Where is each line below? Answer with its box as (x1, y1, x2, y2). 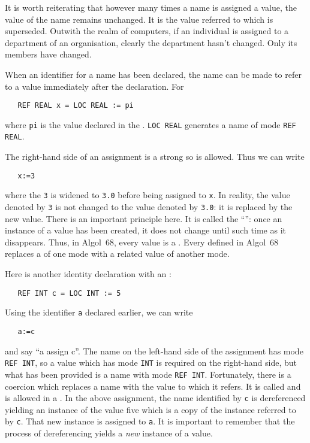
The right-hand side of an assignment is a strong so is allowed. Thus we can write (5, 150, 305, 163)
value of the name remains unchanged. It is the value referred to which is (5, 13, 273, 25)
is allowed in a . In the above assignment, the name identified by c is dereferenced (5, 392, 306, 404)
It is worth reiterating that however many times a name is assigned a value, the (5, 1, 297, 13)
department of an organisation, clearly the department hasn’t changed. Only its (5, 36, 297, 48)
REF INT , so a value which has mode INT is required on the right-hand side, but (5, 356, 297, 369)
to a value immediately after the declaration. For (5, 80, 184, 92)
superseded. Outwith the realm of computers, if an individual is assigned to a (5, 25, 289, 37)
